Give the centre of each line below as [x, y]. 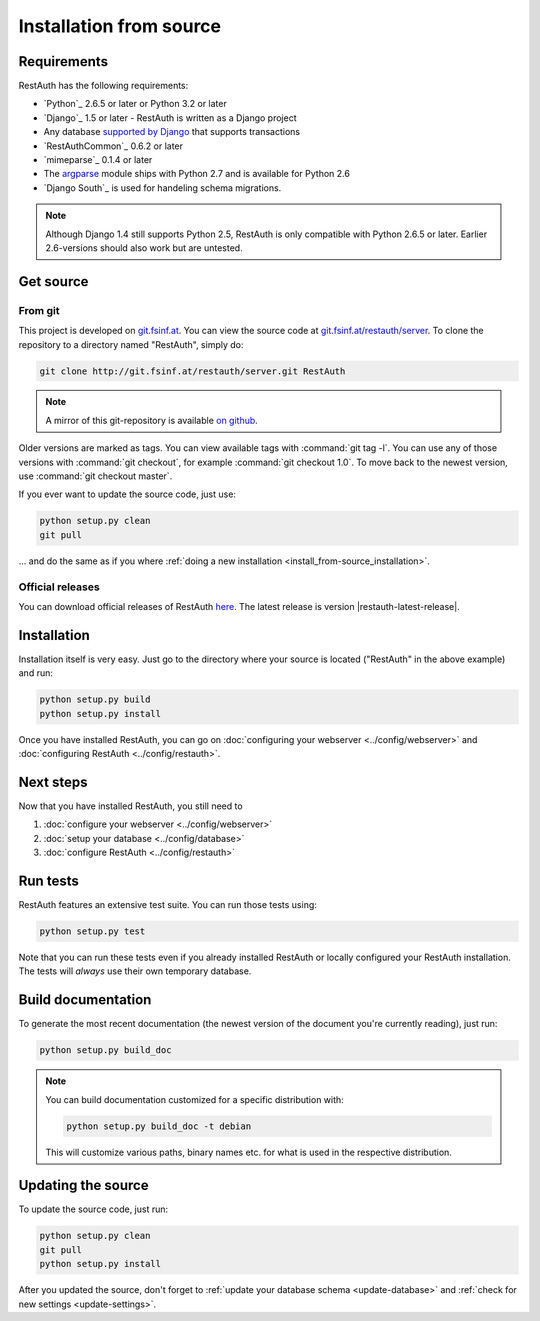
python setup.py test [92, 931]
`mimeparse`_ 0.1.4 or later [98, 160]
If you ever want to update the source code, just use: [127, 494]
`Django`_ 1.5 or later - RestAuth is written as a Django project [170, 117]
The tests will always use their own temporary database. [135, 971]
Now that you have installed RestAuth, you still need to [131, 806]
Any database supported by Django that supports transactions [171, 132]
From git [39, 310]
